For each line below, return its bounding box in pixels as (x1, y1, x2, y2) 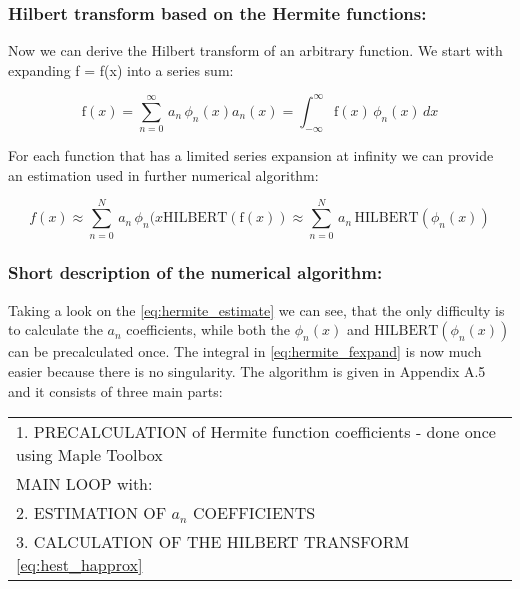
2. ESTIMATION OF (16, 501, 167, 525)
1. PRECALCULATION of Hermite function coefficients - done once (16, 420, 496, 444)
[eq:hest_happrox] (16, 553, 143, 577)
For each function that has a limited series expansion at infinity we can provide (8, 145, 494, 166)
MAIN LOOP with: (16, 472, 153, 496)
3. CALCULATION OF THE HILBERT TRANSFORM (16, 530, 410, 554)
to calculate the (8, 319, 103, 340)
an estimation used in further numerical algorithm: (8, 164, 319, 185)
